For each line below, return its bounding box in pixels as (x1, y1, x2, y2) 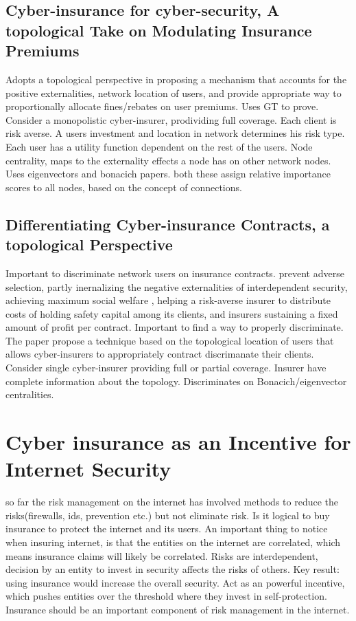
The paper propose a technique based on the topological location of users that (5, 333, 334, 347)
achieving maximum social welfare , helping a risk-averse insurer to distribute (5, 293, 331, 307)
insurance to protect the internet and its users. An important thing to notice (5, 521, 328, 536)
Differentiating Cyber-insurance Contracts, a (5, 213, 330, 235)
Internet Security (5, 455, 171, 483)
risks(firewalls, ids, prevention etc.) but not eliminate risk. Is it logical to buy (5, 508, 330, 522)
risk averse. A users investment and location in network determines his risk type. (5, 126, 345, 140)
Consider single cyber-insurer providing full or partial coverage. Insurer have (5, 360, 327, 375)
